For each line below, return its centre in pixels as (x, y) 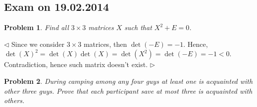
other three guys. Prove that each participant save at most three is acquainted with (128, 90)
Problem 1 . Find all (36, 27)
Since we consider (38, 44)
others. (14, 100)
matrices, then (105, 44)
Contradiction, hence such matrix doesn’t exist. (76, 64)
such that (138, 27)
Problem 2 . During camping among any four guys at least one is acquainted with (128, 81)
